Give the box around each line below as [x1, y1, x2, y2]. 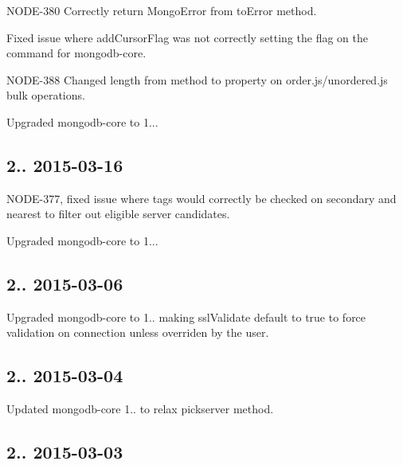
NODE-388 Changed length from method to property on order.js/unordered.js [6, 71, 388, 88]
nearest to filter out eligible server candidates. [6, 205, 230, 222]
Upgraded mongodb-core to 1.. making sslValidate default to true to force [6, 308, 366, 325]
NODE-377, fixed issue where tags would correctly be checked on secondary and [6, 190, 397, 206]
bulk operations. [6, 87, 85, 104]
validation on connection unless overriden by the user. [6, 324, 269, 341]
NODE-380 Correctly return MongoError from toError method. [6, 2, 317, 18]
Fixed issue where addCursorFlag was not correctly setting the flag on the [6, 29, 369, 45]
